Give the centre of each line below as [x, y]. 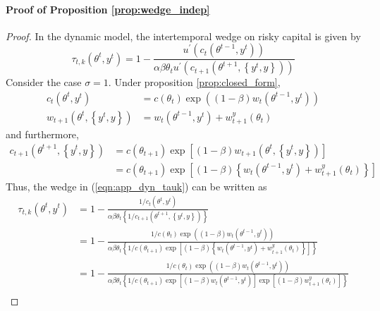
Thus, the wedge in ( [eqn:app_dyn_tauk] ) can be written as [136, 186]
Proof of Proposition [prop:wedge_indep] [108, 9]
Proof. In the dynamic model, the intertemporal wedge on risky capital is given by [183, 36]
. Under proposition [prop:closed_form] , [194, 82]
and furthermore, [42, 134]
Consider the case [44, 82]
